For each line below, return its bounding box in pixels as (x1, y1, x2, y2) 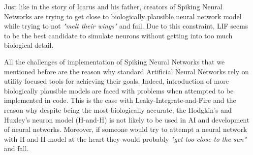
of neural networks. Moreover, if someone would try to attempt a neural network (4, 124, 247, 134)
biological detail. (4, 40, 54, 50)
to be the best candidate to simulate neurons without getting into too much (4, 30, 233, 40)
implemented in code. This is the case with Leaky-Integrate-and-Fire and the (4, 95, 236, 105)
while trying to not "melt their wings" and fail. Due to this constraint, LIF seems (4, 21, 248, 31)
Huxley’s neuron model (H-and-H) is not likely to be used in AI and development (4, 114, 250, 124)
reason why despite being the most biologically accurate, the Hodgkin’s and (4, 104, 232, 115)
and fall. (4, 143, 29, 154)
